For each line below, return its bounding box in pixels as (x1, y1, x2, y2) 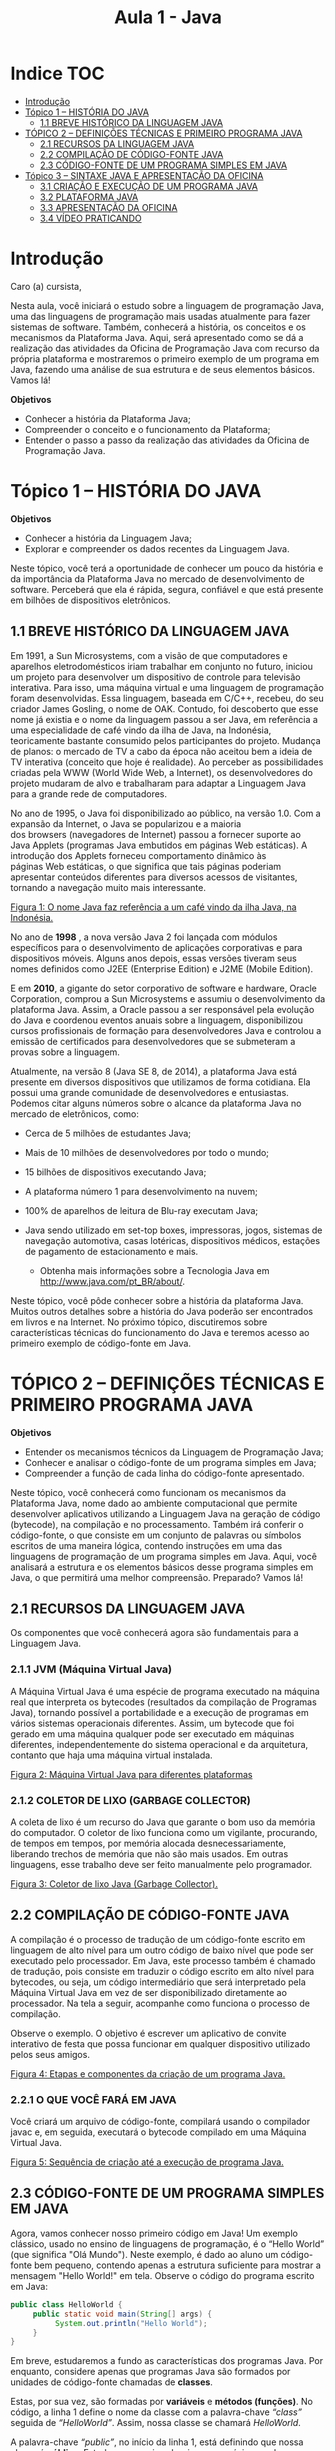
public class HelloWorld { (10, 2299, 123, 2310)
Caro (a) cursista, (10, 280, 82, 292)
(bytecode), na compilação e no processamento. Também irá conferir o (10, 1518, 304, 1530)
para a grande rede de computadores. (10, 787, 168, 800)
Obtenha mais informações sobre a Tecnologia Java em (39, 1264, 270, 1276)
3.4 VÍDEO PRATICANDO (39, 212, 142, 224)
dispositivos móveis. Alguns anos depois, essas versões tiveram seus (10, 952, 297, 964)
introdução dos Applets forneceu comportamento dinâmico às (10, 849, 267, 861)
